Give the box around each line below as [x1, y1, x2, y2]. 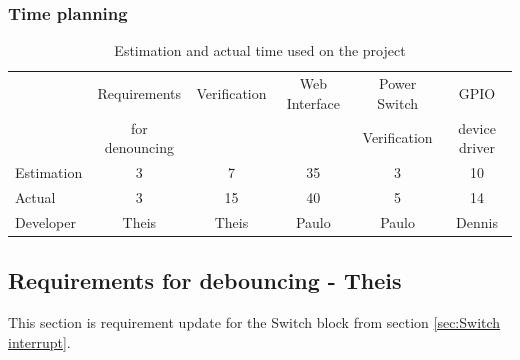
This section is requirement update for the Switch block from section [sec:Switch [8, 311, 501, 332]
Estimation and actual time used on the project [114, 40, 406, 61]
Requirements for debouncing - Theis [8, 265, 402, 296]
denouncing [104, 137, 174, 158]
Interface [286, 92, 340, 113]
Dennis [456, 211, 498, 232]
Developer [15, 211, 76, 232]
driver [459, 137, 495, 158]
